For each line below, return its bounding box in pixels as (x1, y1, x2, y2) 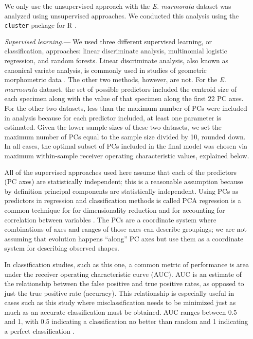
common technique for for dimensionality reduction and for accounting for (4, 204, 225, 215)
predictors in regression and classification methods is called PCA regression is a (4, 195, 241, 205)
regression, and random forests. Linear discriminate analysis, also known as (4, 55, 229, 66)
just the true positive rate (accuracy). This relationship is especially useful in (4, 288, 235, 298)
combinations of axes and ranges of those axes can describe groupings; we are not (4, 224, 247, 234)
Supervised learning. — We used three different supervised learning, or (4, 36, 212, 46)
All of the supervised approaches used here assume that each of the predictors (4, 167, 237, 177)
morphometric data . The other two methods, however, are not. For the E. (4, 74, 226, 85)
